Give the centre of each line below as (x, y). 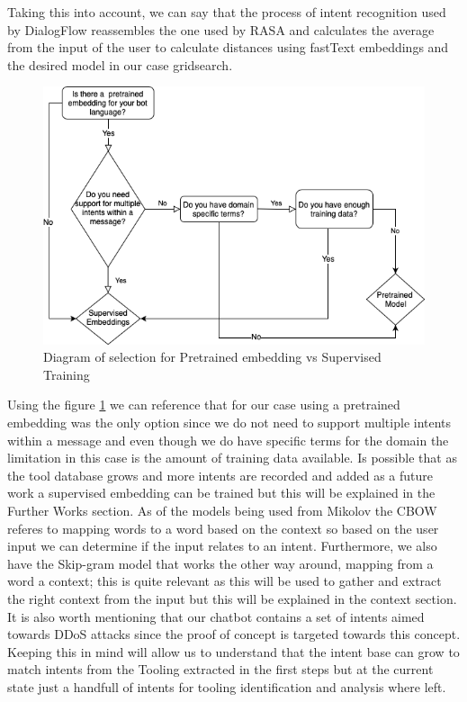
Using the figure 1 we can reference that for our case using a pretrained (204, 405)
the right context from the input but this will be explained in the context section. (232, 598)
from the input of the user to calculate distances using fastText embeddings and (228, 47)
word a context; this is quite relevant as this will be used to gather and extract (225, 581)
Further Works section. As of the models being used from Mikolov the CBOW (222, 510)
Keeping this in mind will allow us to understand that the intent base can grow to (233, 651)
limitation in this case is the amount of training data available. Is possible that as (232, 458)
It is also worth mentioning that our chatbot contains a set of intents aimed (216, 616)
